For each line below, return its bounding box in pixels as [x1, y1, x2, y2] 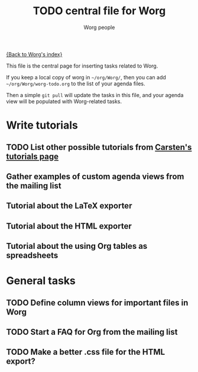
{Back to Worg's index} [6, 50, 63, 57]
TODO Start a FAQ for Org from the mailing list [6, 327, 178, 337]
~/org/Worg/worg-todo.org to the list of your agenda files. [6, 80, 145, 87]
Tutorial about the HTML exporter [6, 221, 132, 231]
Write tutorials [6, 118, 78, 132]
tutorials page [6, 151, 59, 161]
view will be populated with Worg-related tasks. [6, 98, 122, 105]
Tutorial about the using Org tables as [6, 241, 148, 251]
